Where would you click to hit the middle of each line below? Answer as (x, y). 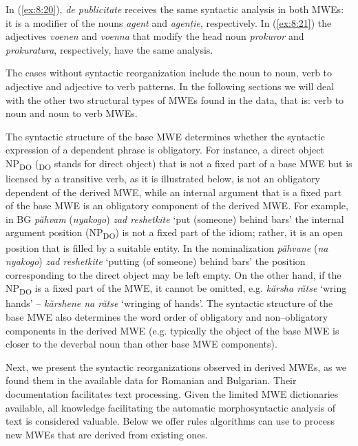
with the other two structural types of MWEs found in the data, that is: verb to (175, 99)
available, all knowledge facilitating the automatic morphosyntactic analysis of (171, 407)
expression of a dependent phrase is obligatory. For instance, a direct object (165, 150)
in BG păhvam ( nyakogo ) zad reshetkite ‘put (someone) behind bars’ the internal (175, 219)
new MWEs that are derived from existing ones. (107, 434)
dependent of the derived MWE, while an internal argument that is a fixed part (174, 192)
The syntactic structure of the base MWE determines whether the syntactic (165, 136)
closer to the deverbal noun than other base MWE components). (141, 344)
